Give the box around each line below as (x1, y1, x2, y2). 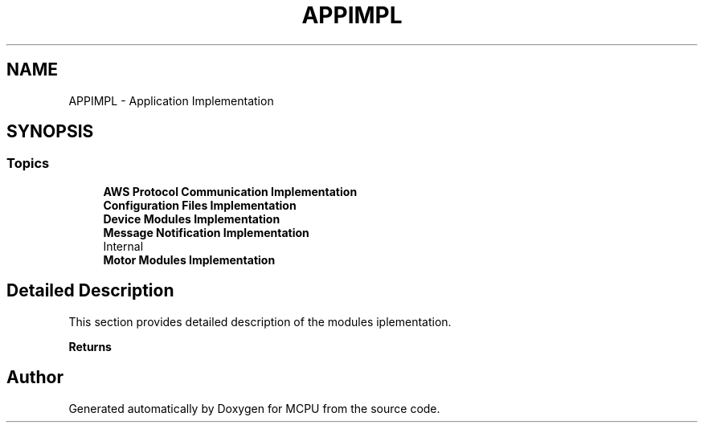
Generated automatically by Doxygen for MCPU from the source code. (68, 401, 440, 415)
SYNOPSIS (6, 121, 94, 142)
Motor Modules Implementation (103, 252, 276, 267)
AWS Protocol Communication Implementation (103, 184, 358, 198)
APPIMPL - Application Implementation (68, 93, 274, 108)
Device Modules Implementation (103, 211, 280, 226)
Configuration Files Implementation (103, 198, 297, 212)
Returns (68, 339, 112, 353)
